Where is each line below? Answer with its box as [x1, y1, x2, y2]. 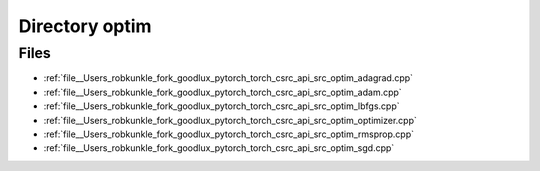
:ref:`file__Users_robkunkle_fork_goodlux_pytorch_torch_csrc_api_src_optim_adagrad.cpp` [43, 72, 414, 84]
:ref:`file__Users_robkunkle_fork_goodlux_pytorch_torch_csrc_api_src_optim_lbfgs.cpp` [43, 100, 400, 112]
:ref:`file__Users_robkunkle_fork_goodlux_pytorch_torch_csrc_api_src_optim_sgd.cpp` [43, 142, 395, 154]
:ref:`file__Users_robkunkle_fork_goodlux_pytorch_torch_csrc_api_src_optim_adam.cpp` [43, 86, 402, 98]
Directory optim [18, 15, 152, 37]
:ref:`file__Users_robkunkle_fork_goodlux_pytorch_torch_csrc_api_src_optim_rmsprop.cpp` [43, 128, 415, 140]
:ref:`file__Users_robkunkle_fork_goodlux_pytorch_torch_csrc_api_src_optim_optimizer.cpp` [43, 114, 417, 126]
